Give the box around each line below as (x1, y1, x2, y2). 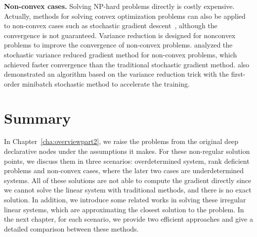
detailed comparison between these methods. (4, 223, 139, 234)
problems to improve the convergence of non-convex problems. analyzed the (4, 40, 233, 50)
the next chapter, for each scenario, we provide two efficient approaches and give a (4, 214, 253, 224)
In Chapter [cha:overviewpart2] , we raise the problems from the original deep (4, 136, 239, 146)
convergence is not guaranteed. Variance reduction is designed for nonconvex (4, 30, 236, 40)
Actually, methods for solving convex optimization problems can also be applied (4, 10, 246, 21)
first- (231, 69, 246, 79)
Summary (4, 107, 71, 128)
